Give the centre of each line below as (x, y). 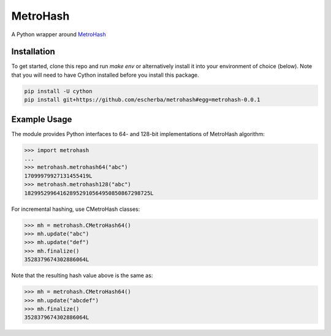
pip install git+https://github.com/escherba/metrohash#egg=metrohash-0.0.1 (142, 100)
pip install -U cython (58, 91)
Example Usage (42, 119)
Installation (33, 52)
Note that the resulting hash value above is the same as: (82, 275)
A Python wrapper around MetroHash (59, 34)
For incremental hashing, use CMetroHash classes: (76, 209)
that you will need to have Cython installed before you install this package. (105, 75)
